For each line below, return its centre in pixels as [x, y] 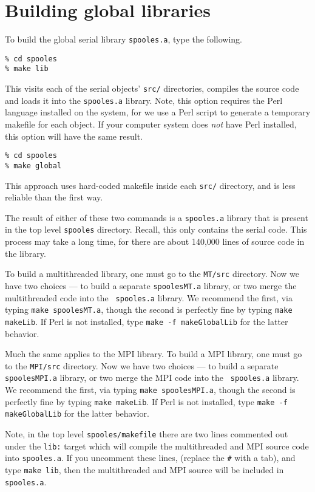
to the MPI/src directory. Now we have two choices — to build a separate [142, 365]
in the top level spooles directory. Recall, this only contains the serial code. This [156, 229]
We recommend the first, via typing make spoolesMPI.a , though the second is [150, 390]
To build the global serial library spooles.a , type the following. [124, 39]
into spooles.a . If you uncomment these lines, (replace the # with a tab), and [150, 458]
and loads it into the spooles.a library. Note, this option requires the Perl [144, 100]
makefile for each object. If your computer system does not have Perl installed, [151, 124]
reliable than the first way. [54, 197]
